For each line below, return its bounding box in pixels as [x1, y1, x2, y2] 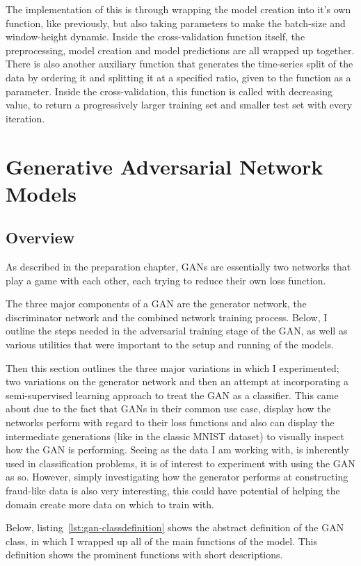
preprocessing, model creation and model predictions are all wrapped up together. [6, 42, 355, 57]
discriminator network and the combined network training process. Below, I [6, 309, 328, 324]
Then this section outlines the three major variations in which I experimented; [6, 360, 339, 375]
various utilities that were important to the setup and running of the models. [6, 337, 334, 352]
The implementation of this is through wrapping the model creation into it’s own [6, 2, 351, 16]
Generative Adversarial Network [6, 152, 323, 180]
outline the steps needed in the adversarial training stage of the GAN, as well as [6, 323, 348, 338]
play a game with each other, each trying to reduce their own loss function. [6, 273, 326, 287]
